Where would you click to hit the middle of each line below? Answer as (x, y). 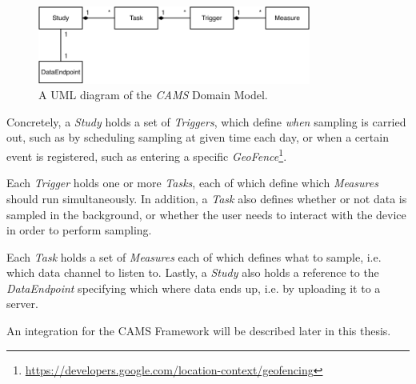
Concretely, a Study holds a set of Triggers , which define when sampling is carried (206, 121)
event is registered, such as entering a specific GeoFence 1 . (147, 155)
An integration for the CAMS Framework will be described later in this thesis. (199, 331)
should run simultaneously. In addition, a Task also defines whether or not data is (207, 198)
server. (22, 304)
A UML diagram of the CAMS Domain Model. (153, 95)
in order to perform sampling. (79, 230)
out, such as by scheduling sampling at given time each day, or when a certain (198, 137)
